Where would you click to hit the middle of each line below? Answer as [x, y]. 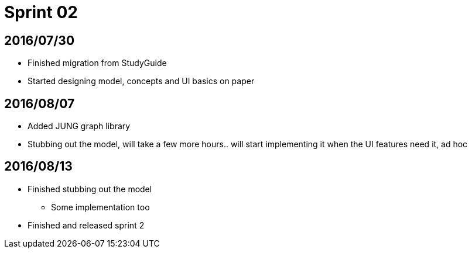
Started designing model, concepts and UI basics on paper [141, 81]
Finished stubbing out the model [90, 189]
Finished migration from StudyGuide [97, 63]
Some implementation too [100, 207]
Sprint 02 [41, 12]
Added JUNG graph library [79, 126]
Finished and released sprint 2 [86, 225]
